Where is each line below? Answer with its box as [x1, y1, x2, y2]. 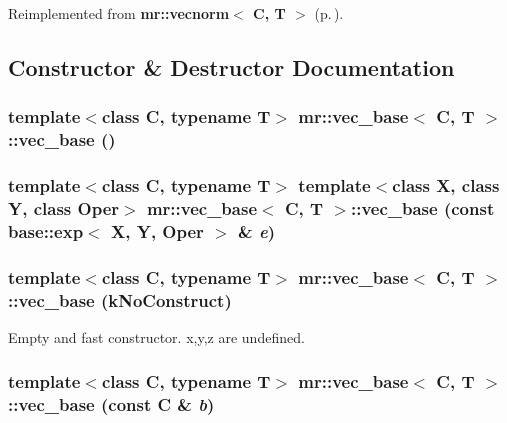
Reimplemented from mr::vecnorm [8, 3, 230, 23]
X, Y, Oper [110, 218, 204, 243]
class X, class [392, 173, 500, 198]
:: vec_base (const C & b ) [8, 392, 215, 417]
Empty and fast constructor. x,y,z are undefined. [8, 326, 305, 347]
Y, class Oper [8, 195, 120, 220]
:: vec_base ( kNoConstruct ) [8, 287, 232, 312]
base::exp [8, 218, 84, 243]
